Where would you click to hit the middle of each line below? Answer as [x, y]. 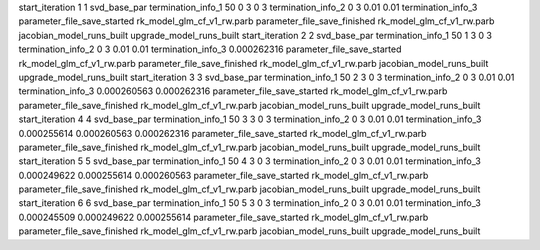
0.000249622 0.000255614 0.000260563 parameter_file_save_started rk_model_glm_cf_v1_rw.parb [223, 175]
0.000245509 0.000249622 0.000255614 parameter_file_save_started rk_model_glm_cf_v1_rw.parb [223, 217]
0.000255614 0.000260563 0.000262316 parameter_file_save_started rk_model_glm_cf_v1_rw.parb [222, 133]
